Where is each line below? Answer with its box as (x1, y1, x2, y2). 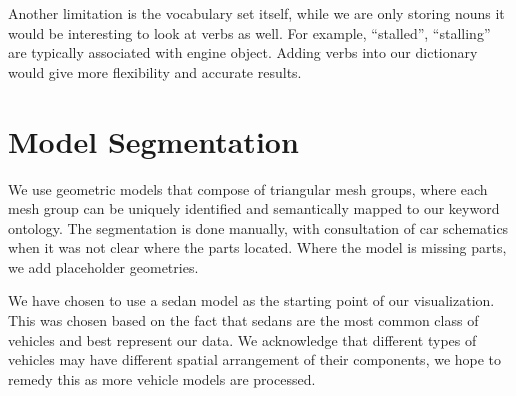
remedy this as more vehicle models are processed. (8, 368, 316, 389)
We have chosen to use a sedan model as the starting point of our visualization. (8, 290, 495, 311)
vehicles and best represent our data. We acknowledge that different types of (8, 329, 477, 350)
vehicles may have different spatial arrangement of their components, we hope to (8, 349, 502, 370)
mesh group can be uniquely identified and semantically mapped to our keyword (8, 198, 500, 219)
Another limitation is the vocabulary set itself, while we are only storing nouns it (8, 3, 505, 23)
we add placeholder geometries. (8, 256, 199, 277)
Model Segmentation (8, 120, 299, 161)
